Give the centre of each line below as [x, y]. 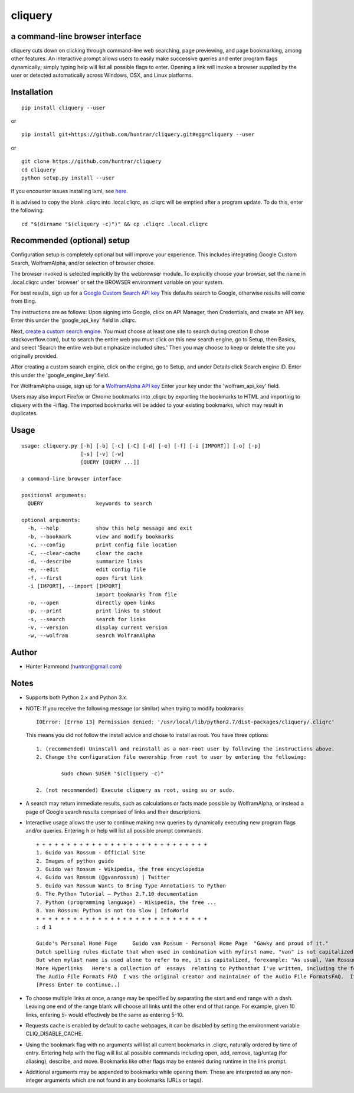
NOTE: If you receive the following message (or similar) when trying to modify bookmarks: [135, 708]
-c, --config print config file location [102, 545]
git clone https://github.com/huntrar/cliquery [91, 161]
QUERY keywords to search [90, 504]
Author [24, 652]
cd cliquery [39, 169]
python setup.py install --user [68, 178]
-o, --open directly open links [91, 603]
